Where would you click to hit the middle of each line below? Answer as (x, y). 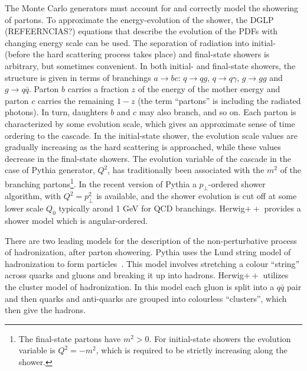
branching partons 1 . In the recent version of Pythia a (101, 183)
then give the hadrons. (45, 310)
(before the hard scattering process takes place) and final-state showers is (137, 54)
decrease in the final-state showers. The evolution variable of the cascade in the (148, 158)
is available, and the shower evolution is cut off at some (197, 196)
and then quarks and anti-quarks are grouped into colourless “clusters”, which (146, 298)
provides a (282, 208)
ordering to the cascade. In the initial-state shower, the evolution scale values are (151, 135)
